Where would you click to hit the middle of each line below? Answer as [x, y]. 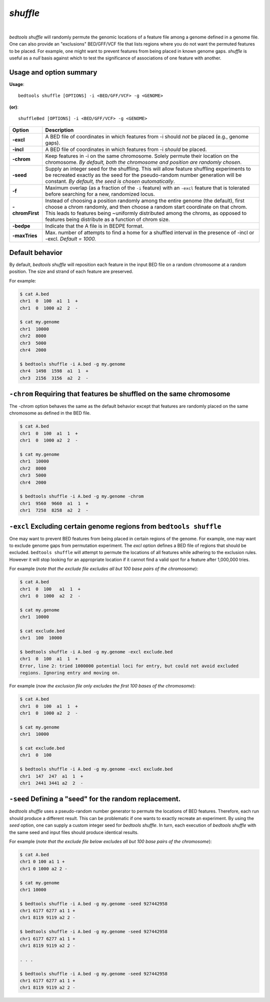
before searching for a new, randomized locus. [100, 194]
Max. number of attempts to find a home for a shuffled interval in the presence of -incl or [150, 232]
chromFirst [26, 213]
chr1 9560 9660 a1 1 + [54, 503]
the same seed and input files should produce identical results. [74, 832]
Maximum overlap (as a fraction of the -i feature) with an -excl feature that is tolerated [147, 187]
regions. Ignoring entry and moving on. [70, 673]
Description [59, 130]
